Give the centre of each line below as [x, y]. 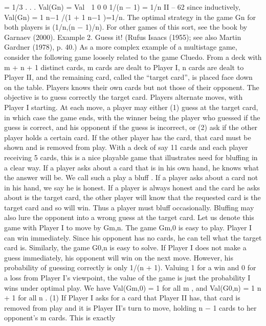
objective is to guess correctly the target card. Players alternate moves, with [124, 97]
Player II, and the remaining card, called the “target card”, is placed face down [128, 77]
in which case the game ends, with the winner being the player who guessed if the [132, 117]
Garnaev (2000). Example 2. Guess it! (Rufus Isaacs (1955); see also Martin [123, 37]
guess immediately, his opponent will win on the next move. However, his [119, 257]
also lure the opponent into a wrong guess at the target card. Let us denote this [129, 217]
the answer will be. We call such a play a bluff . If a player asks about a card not [131, 177]
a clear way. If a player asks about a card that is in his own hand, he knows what [132, 167]
